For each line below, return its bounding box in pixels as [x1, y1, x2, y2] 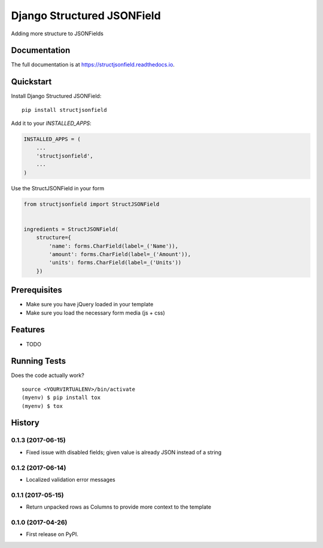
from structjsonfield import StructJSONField [23, 200, 160, 208]
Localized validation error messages [26, 476, 116, 483]
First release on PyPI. [26, 531, 79, 538]
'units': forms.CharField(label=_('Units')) [48, 259, 182, 266]
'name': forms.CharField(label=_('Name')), [48, 242, 179, 249]
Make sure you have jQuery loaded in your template [26, 301, 154, 308]
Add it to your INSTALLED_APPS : [11, 120, 92, 127]
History [11, 418, 40, 428]
